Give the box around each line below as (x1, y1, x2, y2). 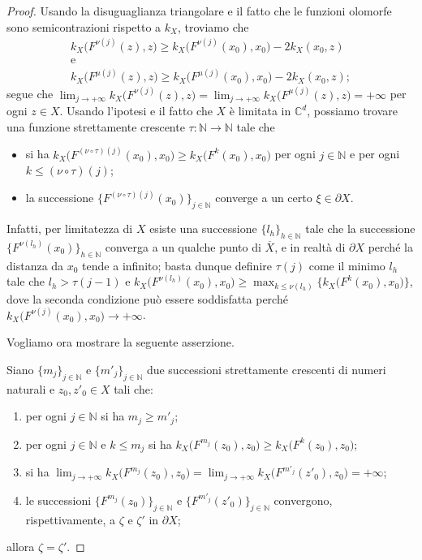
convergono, (273, 491, 333, 508)
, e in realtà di (274, 238, 346, 255)
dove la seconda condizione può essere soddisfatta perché (6, 290, 288, 307)
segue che (6, 85, 54, 102)
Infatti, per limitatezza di (6, 220, 133, 237)
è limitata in (229, 102, 291, 119)
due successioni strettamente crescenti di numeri (146, 361, 386, 378)
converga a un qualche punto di (105, 238, 261, 255)
